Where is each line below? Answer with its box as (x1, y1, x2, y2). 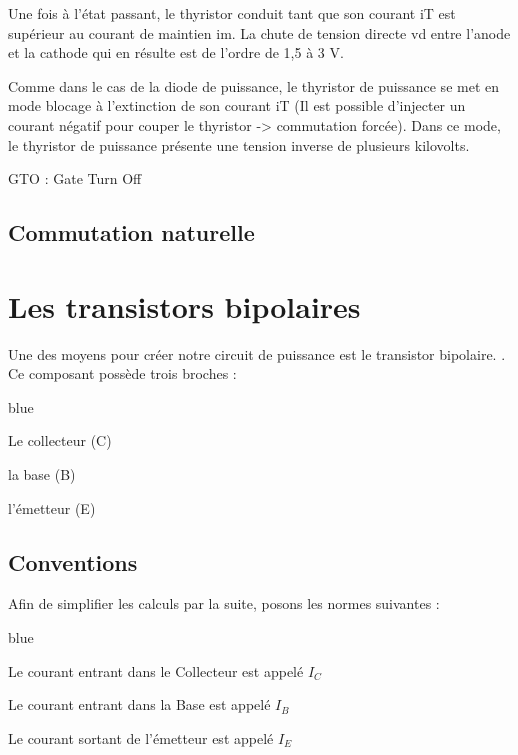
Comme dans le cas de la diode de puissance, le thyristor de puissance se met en (8, 75, 499, 96)
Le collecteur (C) (8, 430, 112, 451)
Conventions (8, 546, 138, 577)
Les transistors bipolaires (8, 285, 361, 326)
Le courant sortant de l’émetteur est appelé (8, 727, 274, 748)
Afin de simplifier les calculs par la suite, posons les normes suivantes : (8, 593, 440, 614)
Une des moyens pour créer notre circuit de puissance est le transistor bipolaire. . (8, 343, 506, 364)
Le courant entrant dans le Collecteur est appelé (8, 660, 304, 681)
